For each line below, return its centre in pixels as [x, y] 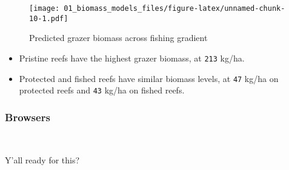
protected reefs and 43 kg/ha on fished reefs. [102, 90]
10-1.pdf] [49, 18]
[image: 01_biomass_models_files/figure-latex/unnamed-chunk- [157, 8]
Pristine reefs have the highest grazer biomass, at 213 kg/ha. [132, 58]
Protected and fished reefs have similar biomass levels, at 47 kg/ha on [149, 78]
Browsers [28, 117]
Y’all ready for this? [42, 159]
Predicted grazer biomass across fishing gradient [118, 38]
